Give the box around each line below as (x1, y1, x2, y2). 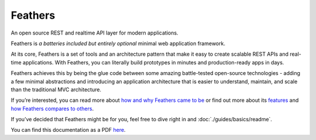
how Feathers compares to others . (11, 105, 94, 112)
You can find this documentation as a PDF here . (11, 127, 126, 134)
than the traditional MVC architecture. (11, 86, 102, 93)
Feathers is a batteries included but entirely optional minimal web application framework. (11, 40, 225, 47)
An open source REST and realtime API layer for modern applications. (11, 29, 178, 36)
